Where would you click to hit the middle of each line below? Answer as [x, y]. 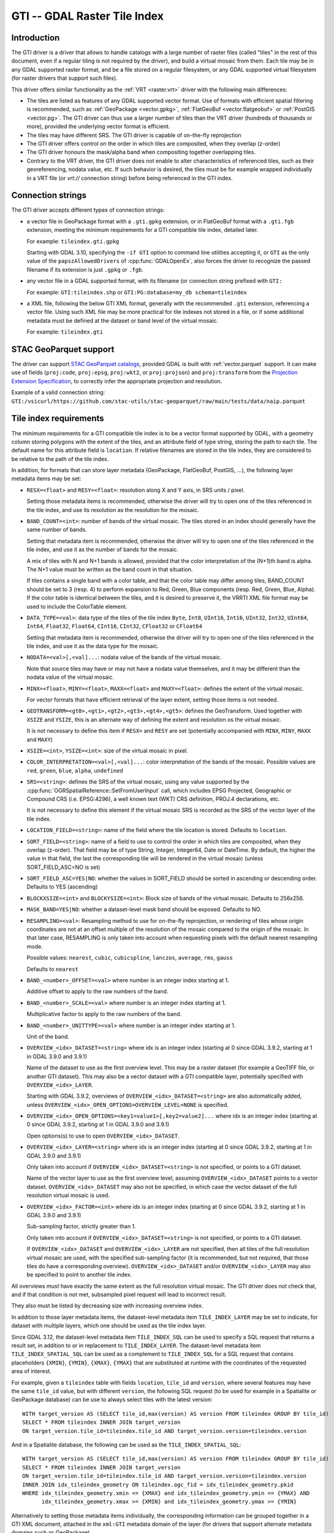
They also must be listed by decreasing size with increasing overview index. [107, 1306]
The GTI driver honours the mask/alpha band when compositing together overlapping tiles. [141, 152]
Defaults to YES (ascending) [62, 887]
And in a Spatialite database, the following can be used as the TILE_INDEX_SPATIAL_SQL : [126, 1445]
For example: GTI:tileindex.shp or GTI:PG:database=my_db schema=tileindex [137, 292]
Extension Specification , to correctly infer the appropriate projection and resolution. [117, 381]
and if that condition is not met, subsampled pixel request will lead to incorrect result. [119, 1294]
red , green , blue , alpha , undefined [75, 770]
